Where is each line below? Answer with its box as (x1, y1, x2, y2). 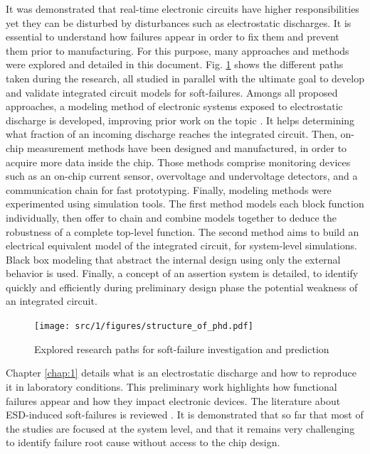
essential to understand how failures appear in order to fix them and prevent (6, 29, 339, 44)
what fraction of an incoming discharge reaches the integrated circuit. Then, (6, 126, 337, 141)
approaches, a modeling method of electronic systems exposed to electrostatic (6, 99, 343, 114)
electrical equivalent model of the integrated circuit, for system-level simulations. (6, 238, 357, 253)
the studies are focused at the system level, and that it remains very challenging (6, 421, 355, 436)
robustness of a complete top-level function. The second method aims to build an (6, 224, 359, 239)
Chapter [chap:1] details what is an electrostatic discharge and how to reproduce (6, 365, 356, 380)
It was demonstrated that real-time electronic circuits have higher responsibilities (6, 1, 359, 16)
